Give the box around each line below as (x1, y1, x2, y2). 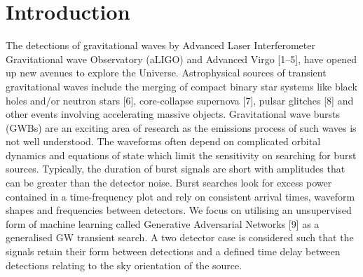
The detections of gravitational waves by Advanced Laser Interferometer (6, 38, 315, 53)
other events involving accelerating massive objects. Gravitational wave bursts (6, 107, 341, 121)
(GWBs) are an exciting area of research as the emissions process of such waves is (6, 120, 357, 135)
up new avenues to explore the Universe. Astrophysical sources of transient (6, 65, 327, 80)
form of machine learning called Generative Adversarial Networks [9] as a (6, 216, 320, 231)
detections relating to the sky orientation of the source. (6, 257, 242, 272)
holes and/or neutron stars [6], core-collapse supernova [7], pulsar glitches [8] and (6, 93, 354, 107)
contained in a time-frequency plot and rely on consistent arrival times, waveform (6, 189, 355, 203)
